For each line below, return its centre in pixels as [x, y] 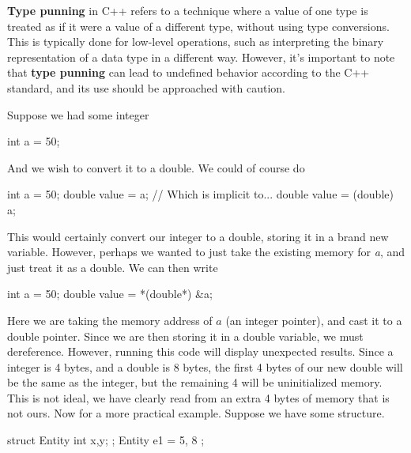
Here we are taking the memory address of [110, 320]
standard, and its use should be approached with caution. [146, 87]
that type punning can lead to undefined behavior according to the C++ [189, 72]
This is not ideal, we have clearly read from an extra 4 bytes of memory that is [198, 397]
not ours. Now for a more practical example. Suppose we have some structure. [196, 413]
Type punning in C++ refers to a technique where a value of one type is [188, 10]
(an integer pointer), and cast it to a [314, 320]
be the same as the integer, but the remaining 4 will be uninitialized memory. [195, 382]
